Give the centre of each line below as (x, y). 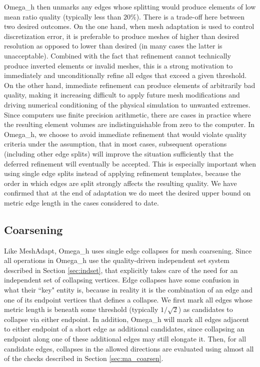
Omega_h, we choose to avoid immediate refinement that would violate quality (125, 134)
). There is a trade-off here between (190, 16)
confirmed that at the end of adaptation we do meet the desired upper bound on (127, 193)
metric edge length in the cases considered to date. (81, 202)
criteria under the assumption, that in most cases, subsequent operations (115, 144)
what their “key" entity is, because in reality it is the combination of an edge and (128, 290)
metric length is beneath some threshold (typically (81, 309)
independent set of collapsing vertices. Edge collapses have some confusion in (122, 280)
